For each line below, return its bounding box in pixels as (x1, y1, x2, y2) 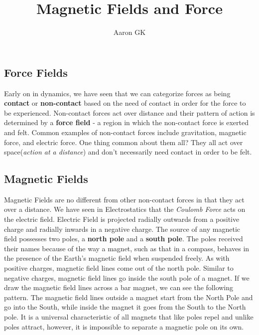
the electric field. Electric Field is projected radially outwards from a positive (4, 214, 240, 224)
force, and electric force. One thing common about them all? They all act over (4, 137, 243, 147)
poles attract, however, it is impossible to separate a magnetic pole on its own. (4, 321, 244, 332)
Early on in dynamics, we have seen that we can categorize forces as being (4, 88, 231, 98)
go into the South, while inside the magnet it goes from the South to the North (4, 302, 246, 312)
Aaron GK (113, 27, 146, 37)
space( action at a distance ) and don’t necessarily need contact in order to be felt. (4, 147, 252, 157)
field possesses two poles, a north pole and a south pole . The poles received (4, 233, 243, 244)
